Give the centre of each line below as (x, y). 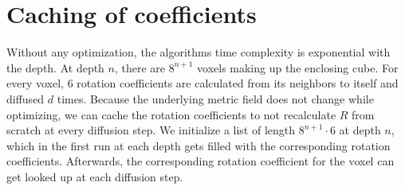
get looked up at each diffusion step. (95, 176)
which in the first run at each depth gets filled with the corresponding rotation (199, 145)
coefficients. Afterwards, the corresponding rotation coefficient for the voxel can (201, 161)
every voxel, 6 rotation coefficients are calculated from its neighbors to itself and (202, 83)
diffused (26, 98)
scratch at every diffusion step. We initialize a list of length (151, 130)
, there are (140, 67)
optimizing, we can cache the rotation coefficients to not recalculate (171, 114)
